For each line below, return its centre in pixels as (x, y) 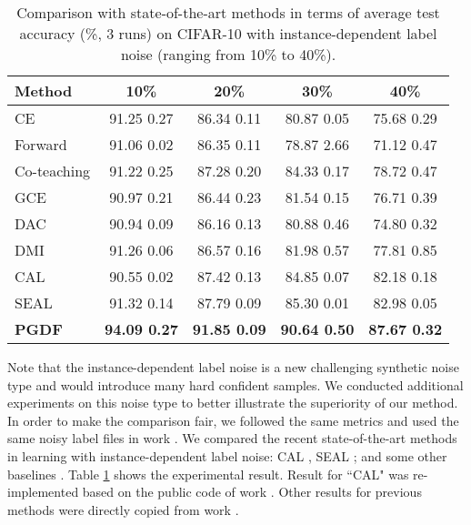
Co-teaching (53, 171)
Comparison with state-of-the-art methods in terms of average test (228, 12)
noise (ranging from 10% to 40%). (228, 54)
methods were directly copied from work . (123, 509)
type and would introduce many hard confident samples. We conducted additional (235, 384)
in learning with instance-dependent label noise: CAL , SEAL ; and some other (227, 455)
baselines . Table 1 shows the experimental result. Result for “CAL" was (208, 474)
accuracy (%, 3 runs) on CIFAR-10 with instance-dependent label (228, 33)
